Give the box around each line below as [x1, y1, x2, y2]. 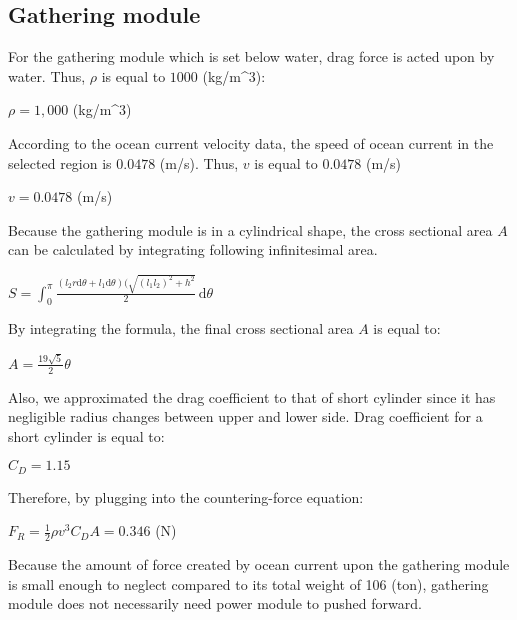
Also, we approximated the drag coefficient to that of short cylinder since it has [8, 386, 496, 407]
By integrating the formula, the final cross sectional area [8, 318, 354, 339]
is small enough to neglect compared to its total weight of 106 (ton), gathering [8, 573, 489, 594]
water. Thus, [8, 65, 86, 86]
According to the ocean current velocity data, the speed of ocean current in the [8, 132, 494, 153]
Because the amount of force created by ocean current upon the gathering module [8, 554, 510, 575]
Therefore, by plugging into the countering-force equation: [8, 486, 364, 507]
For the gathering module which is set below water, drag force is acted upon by [8, 46, 495, 67]
